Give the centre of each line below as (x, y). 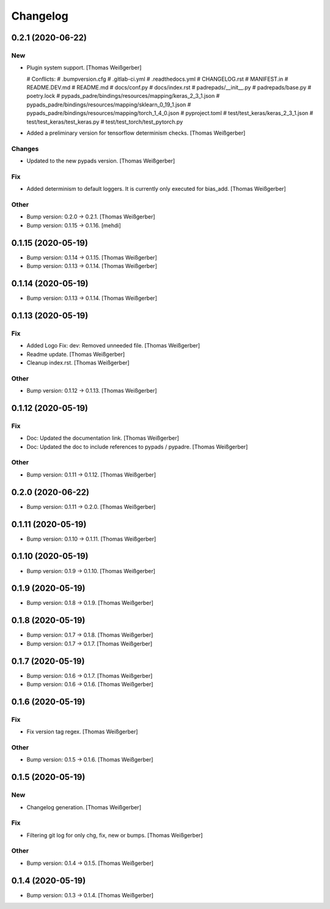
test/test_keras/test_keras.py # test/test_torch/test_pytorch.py (105, 122)
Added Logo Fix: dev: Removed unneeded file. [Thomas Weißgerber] (113, 346)
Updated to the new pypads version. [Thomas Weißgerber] (101, 161)
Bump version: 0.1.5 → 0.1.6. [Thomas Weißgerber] (90, 760)
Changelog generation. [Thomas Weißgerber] (84, 807)
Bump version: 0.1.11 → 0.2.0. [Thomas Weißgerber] (91, 506)
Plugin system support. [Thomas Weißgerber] (84, 68)
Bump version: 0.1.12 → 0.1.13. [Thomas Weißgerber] (92, 391)
